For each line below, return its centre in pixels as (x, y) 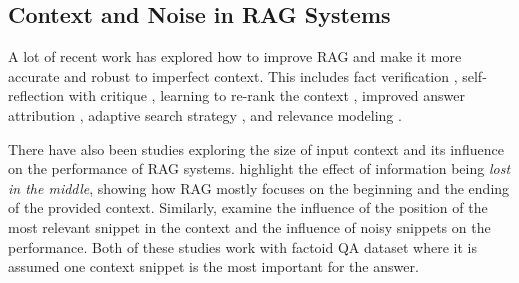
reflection (36, 95)
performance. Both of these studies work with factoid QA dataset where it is (242, 246)
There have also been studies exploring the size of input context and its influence (256, 148)
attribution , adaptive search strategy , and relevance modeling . (205, 114)
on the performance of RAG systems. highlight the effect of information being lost (259, 168)
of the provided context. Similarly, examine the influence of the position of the (248, 207)
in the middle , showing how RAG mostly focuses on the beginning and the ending (259, 187)
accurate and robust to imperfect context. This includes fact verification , (233, 75)
